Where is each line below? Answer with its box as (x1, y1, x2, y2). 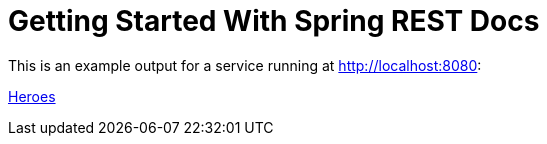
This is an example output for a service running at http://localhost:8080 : (8, 56, 482, 74)
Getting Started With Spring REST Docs (8, 4, 540, 38)
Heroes (8, 87, 56, 105)
